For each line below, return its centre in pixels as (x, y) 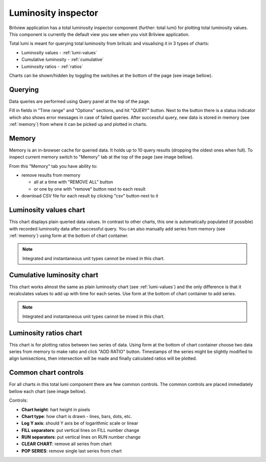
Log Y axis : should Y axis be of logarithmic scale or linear (80, 423)
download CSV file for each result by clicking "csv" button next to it (90, 196)
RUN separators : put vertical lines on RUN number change (81, 437)
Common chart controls (46, 373)
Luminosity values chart (47, 210)
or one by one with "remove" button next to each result (90, 189)
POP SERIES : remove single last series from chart (72, 451)
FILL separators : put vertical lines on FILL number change (81, 430)
